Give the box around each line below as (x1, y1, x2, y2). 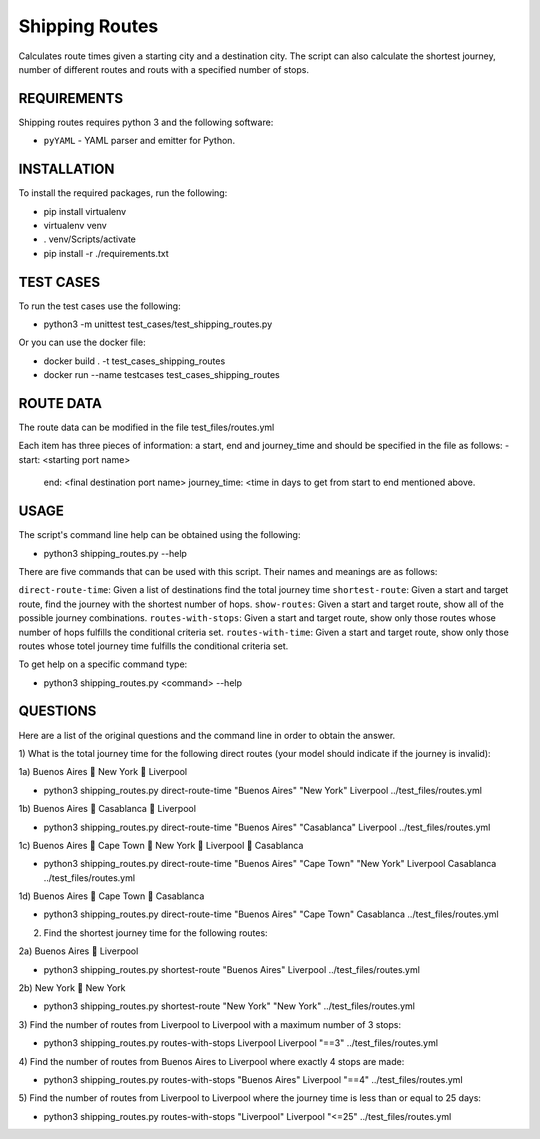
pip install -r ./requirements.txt (43, 247, 169, 259)
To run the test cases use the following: (18, 300, 181, 312)
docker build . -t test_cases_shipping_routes (43, 355, 226, 367)
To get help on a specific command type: (18, 658, 188, 670)
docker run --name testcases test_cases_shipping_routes (43, 369, 280, 381)
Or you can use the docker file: (18, 336, 146, 349)
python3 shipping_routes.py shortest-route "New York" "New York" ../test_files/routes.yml (43, 1000, 415, 1012)
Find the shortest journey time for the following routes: (43, 926, 269, 939)
